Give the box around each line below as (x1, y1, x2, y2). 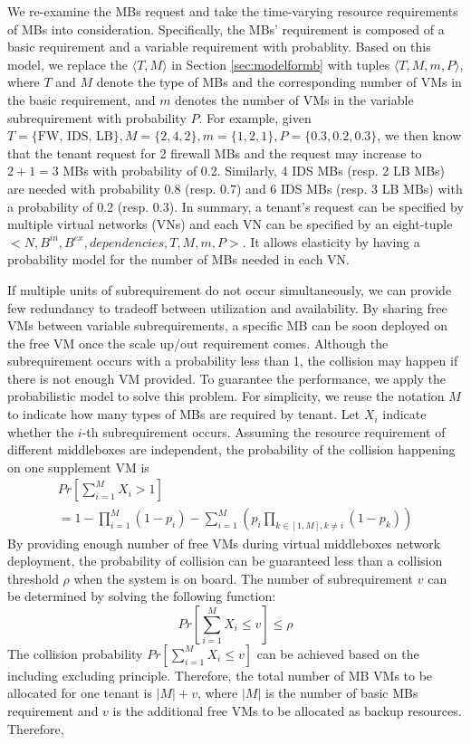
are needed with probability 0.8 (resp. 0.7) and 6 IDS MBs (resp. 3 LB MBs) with (7, 178, 463, 197)
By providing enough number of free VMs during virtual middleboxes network (7, 533, 441, 552)
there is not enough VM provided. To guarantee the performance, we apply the (7, 368, 447, 387)
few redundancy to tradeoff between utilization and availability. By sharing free (7, 298, 447, 317)
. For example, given (198, 108, 312, 127)
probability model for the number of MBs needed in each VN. (7, 250, 351, 269)
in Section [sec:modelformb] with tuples (171, 54, 390, 73)
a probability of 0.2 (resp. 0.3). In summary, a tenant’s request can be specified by (7, 196, 464, 215)
